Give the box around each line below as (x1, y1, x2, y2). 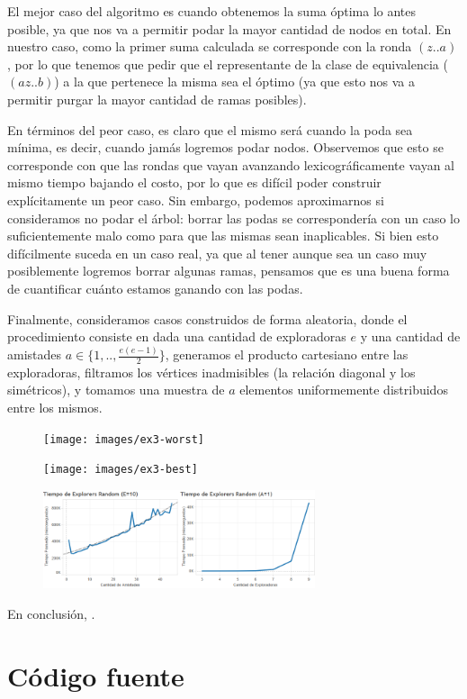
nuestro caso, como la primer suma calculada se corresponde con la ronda (7, 37, 412, 56)
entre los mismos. (7, 398, 103, 417)
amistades (7, 345, 62, 363)
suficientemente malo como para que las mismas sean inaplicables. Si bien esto (7, 226, 439, 245)
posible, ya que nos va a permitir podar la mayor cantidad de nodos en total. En (7, 19, 452, 38)
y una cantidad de (360, 327, 461, 346)
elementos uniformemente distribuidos (239, 380, 448, 399)
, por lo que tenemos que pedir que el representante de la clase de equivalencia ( (7, 54, 448, 73)
